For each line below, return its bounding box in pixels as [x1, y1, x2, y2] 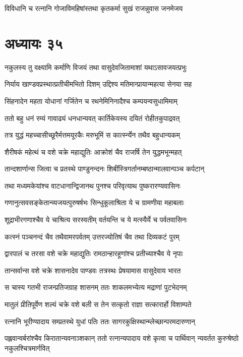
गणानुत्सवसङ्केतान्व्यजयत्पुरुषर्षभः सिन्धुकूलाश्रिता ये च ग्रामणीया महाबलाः [5, 197, 184, 208]
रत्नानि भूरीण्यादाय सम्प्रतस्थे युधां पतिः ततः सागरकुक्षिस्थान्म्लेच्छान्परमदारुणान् [5, 316, 196, 326]
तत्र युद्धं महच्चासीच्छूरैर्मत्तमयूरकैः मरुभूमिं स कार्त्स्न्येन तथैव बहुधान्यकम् [5, 130, 180, 140]
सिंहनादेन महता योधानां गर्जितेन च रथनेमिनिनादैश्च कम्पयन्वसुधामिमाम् [5, 95, 177, 106]
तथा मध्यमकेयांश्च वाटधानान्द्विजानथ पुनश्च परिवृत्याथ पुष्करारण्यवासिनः [5, 180, 180, 191]
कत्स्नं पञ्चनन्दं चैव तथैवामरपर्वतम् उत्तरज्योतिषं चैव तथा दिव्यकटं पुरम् [5, 231, 179, 242]
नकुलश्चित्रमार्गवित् [5, 342, 50, 353]
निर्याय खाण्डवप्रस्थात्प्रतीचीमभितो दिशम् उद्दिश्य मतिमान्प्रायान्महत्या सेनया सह [5, 79, 192, 89]
